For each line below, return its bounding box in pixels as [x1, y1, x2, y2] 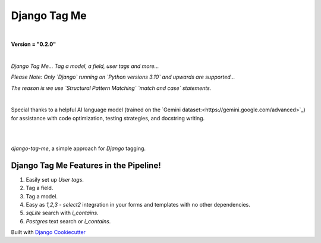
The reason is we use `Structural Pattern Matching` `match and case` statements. [11, 84, 212, 92]
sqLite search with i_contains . [26, 209, 99, 217]
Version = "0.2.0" [11, 40, 56, 48]
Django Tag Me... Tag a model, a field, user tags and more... [11, 63, 159, 70]
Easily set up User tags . [26, 176, 84, 183]
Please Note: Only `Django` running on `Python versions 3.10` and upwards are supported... [11, 73, 235, 80]
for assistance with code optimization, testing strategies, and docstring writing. [11, 114, 205, 121]
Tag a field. [26, 185, 53, 192]
